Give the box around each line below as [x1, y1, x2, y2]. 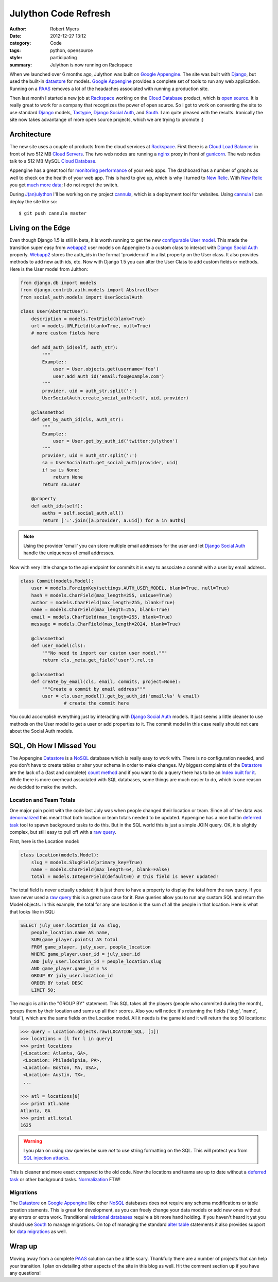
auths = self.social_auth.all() [42, 510, 124, 516]
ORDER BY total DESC [31, 980, 83, 986]
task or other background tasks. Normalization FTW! [9, 1176, 121, 1182]
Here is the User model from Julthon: [9, 266, 89, 272]
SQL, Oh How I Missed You [9, 741, 96, 750]
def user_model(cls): [31, 643, 86, 648]
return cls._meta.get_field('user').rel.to [42, 657, 154, 663]
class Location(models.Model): [20, 852, 100, 858]
